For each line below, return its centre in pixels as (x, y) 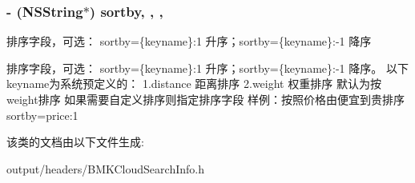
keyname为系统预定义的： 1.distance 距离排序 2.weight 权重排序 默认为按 (194, 84)
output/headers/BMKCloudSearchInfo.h (105, 168)
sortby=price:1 (42, 115)
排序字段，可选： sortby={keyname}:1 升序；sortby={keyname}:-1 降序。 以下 (207, 68)
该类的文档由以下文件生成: (75, 142)
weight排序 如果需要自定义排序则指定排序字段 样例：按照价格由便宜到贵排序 (205, 99)
